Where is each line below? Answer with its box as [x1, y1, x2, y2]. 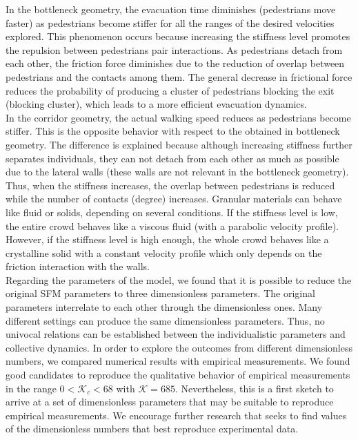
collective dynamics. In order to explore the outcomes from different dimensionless [6, 340, 352, 354]
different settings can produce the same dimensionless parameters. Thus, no [6, 313, 325, 327]
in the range [6, 381, 57, 395]
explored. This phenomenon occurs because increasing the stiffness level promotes [6, 29, 350, 44]
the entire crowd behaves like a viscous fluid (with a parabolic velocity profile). [6, 218, 339, 233]
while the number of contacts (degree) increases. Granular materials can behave [6, 191, 342, 206]
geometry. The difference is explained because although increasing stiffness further [6, 137, 352, 151]
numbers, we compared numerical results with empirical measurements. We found [6, 354, 350, 368]
